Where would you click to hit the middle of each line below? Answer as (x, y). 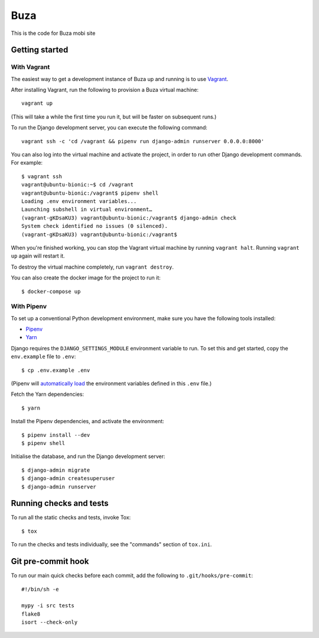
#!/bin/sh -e (40, 589)
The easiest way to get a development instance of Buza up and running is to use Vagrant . (120, 79)
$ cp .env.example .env (56, 370)
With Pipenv (29, 307)
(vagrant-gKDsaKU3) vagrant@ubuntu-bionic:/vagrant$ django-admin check (129, 218)
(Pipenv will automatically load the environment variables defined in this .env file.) (111, 384)
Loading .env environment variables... (79, 201)
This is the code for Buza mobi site (53, 33)
